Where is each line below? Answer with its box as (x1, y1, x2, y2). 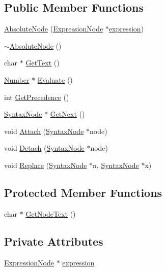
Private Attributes (4, 233, 103, 249)
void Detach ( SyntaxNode (4, 143, 85, 153)
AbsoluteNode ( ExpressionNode (4, 23, 103, 34)
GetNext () (50, 109, 85, 119)
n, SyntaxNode (93, 159, 139, 170)
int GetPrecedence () (4, 91, 69, 102)
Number (4, 74, 30, 85)
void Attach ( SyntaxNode (4, 125, 84, 136)
